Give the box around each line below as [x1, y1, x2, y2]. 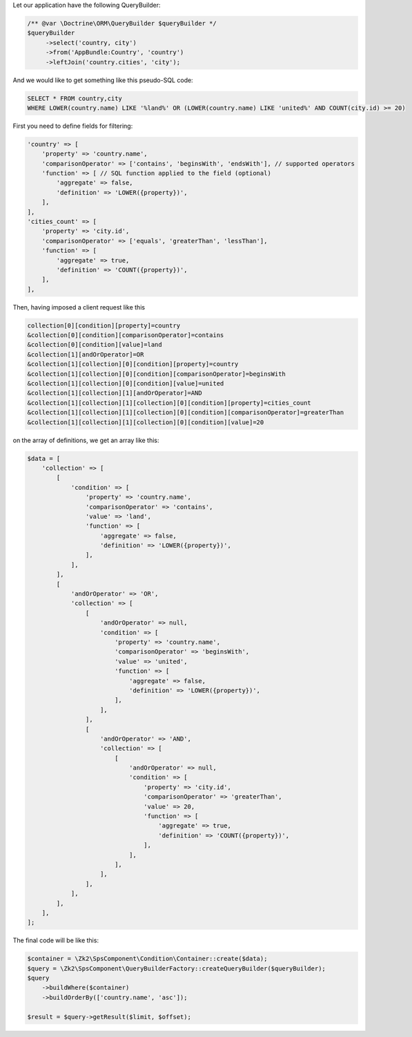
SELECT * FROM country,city [27, 94, 122, 102]
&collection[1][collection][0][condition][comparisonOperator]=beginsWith [27, 370, 286, 378]
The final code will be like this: [12, 936, 99, 944]
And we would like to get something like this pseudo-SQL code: [12, 76, 193, 84]
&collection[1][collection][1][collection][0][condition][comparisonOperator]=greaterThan [27, 408, 344, 417]
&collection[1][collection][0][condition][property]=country [27, 360, 239, 368]
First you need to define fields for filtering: [12, 122, 133, 130]
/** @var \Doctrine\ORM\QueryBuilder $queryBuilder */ [27, 19, 217, 27]
